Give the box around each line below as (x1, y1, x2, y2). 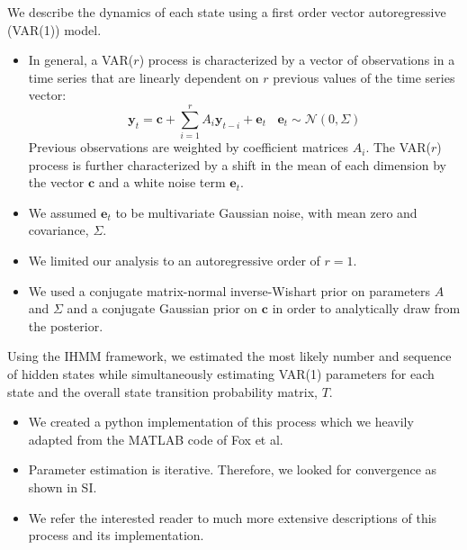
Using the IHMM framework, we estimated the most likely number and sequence (7, 347, 452, 365)
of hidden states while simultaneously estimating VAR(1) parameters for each (7, 365, 435, 383)
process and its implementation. (28, 526, 204, 545)
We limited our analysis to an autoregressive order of (28, 251, 320, 270)
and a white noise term (98, 173, 226, 192)
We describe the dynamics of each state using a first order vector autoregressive (7, 3, 446, 21)
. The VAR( (365, 138, 431, 157)
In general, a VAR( (28, 50, 134, 69)
